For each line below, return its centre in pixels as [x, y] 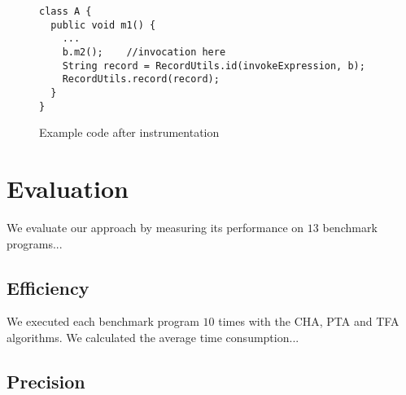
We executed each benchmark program [103, 321]
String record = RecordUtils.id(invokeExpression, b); [214, 66]
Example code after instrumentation [129, 132]
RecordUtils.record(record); [141, 79]
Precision [46, 381]
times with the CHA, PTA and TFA [309, 321]
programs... [35, 243]
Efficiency [48, 287]
